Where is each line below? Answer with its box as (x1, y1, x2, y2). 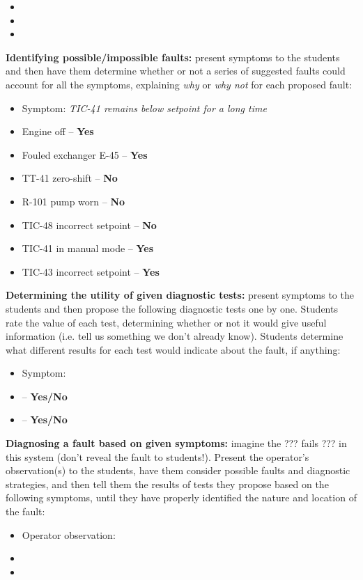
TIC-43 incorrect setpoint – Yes (22, 264, 160, 279)
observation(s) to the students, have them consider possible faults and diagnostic (6, 463, 350, 478)
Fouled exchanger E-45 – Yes (22, 147, 148, 162)
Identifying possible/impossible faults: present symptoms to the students (6, 49, 340, 64)
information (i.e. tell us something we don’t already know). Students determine (6, 329, 343, 343)
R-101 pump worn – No (22, 194, 125, 208)
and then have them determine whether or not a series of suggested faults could (6, 63, 346, 78)
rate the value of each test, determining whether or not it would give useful (6, 315, 327, 329)
